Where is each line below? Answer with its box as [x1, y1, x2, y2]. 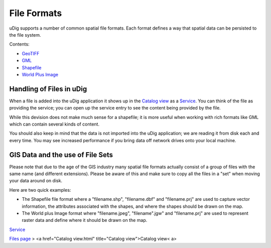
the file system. [9, 32, 41, 38]
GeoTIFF [22, 50, 40, 56]
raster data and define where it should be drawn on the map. [22, 217, 148, 223]
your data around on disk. [9, 178, 63, 184]
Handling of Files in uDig [9, 84, 87, 93]
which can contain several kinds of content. [9, 121, 100, 127]
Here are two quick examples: [9, 187, 71, 193]
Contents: [9, 41, 30, 47]
